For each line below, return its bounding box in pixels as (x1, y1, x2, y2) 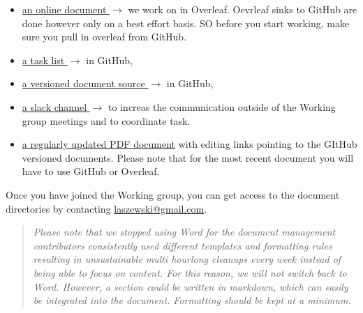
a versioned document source (22, 76, 145, 91)
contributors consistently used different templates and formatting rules (33, 238, 332, 252)
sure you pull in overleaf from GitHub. (22, 29, 187, 44)
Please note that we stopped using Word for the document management (33, 224, 336, 239)
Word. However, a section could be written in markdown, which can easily (33, 279, 348, 293)
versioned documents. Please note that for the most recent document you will (22, 150, 354, 165)
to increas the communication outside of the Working (108, 99, 336, 114)
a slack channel (22, 99, 87, 114)
